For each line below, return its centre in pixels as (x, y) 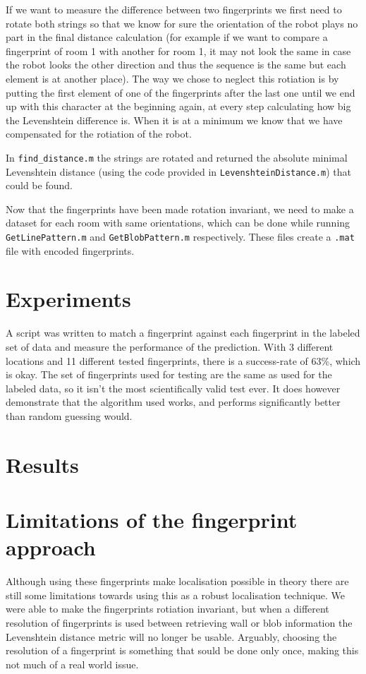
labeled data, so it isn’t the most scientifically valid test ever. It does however (173, 388)
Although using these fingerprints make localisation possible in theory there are (177, 581)
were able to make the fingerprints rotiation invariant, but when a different (167, 609)
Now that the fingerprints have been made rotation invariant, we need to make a (180, 209)
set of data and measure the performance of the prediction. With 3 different (170, 347)
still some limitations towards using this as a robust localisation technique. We (176, 595)
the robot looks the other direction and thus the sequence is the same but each (176, 65)
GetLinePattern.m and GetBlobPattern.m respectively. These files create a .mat (180, 237)
